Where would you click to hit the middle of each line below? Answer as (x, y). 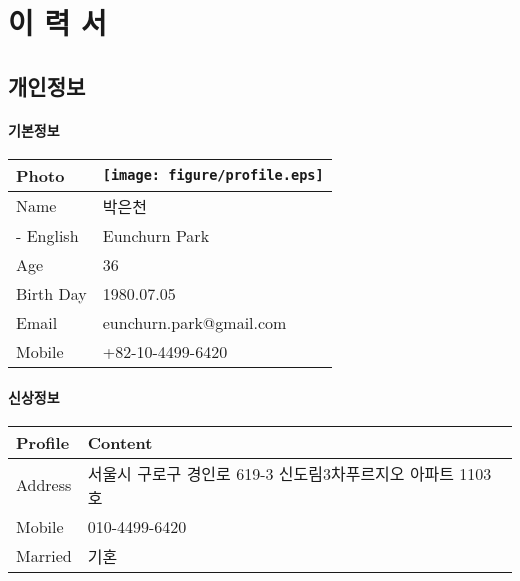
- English (47, 235)
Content (120, 442)
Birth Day (51, 293)
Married (44, 556)
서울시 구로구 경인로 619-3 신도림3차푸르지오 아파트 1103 (289, 473)
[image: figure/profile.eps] (213, 175)
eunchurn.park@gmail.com (194, 322)
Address (44, 485)
